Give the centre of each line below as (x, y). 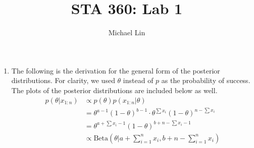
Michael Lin (127, 32)
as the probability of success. (206, 80)
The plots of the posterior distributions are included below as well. (114, 90)
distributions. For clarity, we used (63, 80)
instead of (138, 80)
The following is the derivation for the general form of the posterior (116, 70)
